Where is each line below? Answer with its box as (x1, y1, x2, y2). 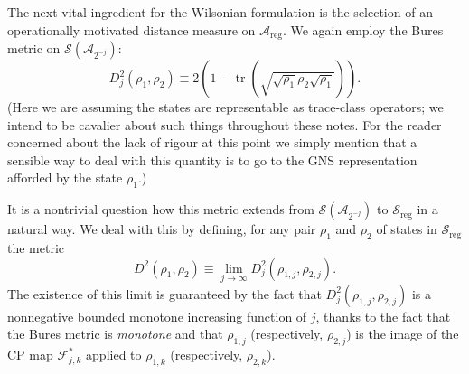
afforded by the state (7, 168, 123, 187)
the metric (7, 238, 65, 257)
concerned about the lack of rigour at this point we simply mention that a (7, 133, 417, 152)
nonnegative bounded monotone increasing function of (7, 306, 307, 325)
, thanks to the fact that (315, 306, 451, 325)
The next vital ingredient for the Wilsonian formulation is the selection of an (7, 3, 433, 21)
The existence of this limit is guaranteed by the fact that (7, 284, 322, 303)
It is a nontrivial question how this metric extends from (7, 200, 314, 219)
